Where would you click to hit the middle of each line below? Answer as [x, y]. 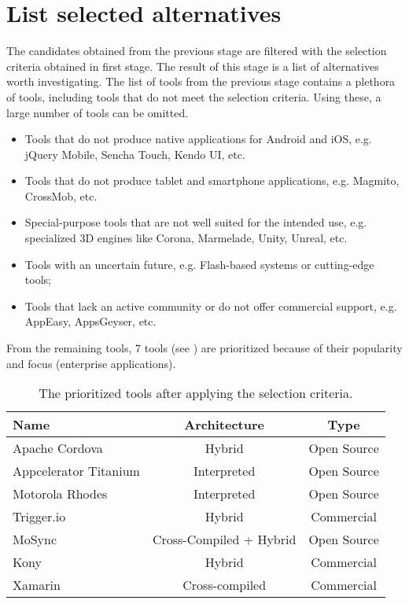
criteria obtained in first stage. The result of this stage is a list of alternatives [193, 66]
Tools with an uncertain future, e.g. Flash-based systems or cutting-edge [199, 264]
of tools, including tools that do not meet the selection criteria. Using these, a [194, 96]
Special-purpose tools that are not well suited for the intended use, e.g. [196, 222]
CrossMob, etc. [61, 195]
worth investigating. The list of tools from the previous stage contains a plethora [201, 81]
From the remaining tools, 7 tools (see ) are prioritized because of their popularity [204, 348]
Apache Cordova [58, 448]
